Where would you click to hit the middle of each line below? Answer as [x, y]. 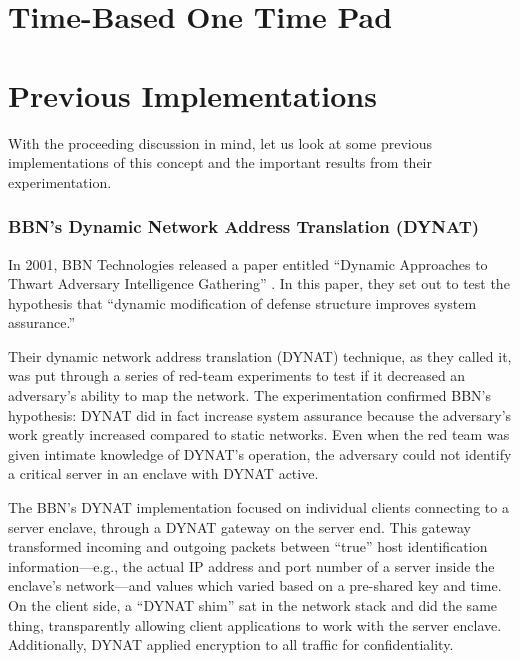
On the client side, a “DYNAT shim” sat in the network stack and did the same [253, 605]
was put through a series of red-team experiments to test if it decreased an [237, 375]
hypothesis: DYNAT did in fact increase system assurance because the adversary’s [260, 414]
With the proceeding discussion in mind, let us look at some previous [220, 142]
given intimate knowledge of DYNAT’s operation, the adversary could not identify [260, 453]
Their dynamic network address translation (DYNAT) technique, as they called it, [260, 355]
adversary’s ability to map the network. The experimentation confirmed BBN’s [250, 395]
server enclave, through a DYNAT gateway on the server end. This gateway [239, 526]
